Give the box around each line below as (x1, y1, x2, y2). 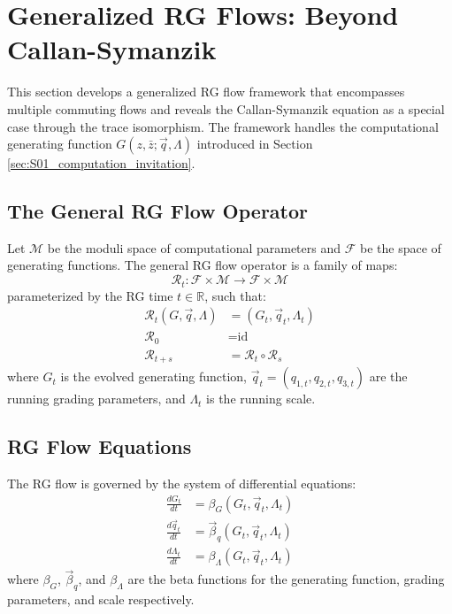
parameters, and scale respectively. (7, 590, 195, 609)
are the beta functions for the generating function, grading (127, 570, 445, 588)
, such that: (204, 286, 266, 304)
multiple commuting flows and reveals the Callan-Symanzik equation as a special (7, 99, 445, 118)
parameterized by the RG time (7, 286, 173, 304)
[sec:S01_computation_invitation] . (7, 154, 195, 173)
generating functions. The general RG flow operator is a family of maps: (7, 256, 398, 274)
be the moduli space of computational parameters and (47, 238, 341, 257)
